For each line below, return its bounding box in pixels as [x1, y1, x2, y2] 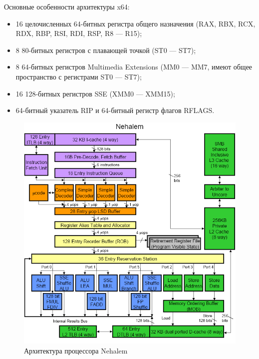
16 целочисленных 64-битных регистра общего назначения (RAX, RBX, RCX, [15, 18, 256, 28]
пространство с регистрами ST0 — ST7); [15, 71, 142, 81]
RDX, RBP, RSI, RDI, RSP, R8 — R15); [15, 28, 142, 38]
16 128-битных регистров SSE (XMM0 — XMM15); [15, 88, 175, 98]
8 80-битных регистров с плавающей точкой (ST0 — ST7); [15, 44, 196, 55]
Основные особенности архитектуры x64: [4, 1, 130, 11]
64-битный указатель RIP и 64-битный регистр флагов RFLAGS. [15, 105, 215, 115]
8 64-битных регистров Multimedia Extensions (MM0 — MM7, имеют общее [15, 61, 253, 72]
